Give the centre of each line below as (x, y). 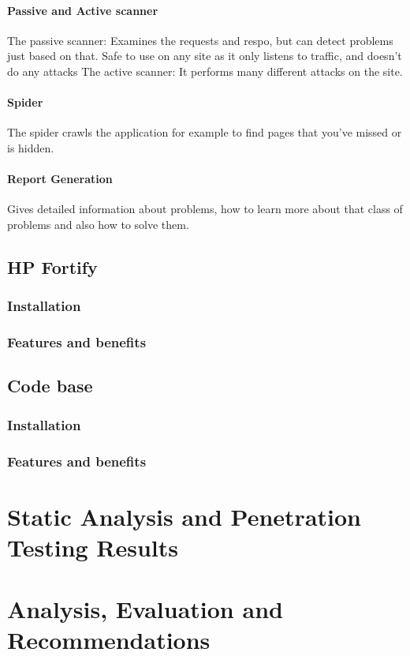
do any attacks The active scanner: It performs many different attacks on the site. (205, 71)
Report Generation (60, 179)
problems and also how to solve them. (98, 224)
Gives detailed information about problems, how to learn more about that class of (205, 209)
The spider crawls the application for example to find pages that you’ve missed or (205, 132)
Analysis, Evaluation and (145, 609)
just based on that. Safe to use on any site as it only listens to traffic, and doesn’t (205, 56)
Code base (50, 386)
